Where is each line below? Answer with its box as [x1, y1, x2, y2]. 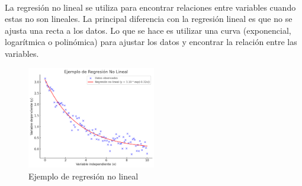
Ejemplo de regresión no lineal [28, 169, 139, 182]
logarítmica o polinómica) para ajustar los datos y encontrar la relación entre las [5, 36, 297, 48]
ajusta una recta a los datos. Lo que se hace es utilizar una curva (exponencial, [5, 24, 291, 36]
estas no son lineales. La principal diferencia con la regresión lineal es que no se [5, 12, 293, 25]
